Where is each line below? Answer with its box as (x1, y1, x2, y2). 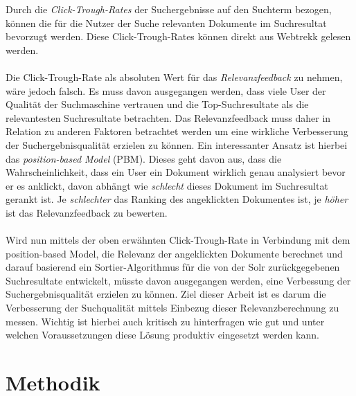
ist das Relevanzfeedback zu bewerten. (6, 205, 168, 219)
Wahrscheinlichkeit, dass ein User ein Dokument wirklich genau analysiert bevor (6, 165, 346, 179)
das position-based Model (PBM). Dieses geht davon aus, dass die (6, 151, 282, 165)
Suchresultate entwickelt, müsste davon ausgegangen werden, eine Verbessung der (6, 273, 351, 287)
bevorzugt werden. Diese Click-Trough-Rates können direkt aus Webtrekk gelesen (6, 29, 351, 44)
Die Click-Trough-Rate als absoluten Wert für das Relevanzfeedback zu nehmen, (6, 69, 343, 84)
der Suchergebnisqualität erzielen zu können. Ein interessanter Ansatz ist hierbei (6, 137, 348, 152)
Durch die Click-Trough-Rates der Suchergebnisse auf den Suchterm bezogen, (6, 2, 332, 16)
